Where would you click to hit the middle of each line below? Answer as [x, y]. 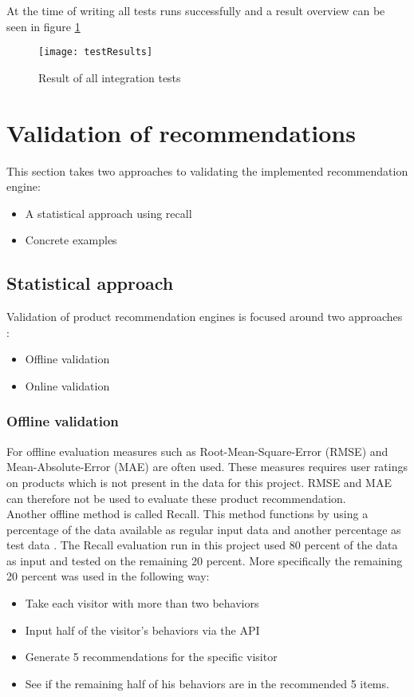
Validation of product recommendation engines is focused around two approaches [205, 317]
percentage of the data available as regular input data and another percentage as [204, 529]
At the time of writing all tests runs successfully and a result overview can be [196, 10]
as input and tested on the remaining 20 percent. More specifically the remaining [205, 560]
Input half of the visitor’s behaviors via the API [142, 630]
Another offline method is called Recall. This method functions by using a [187, 514]
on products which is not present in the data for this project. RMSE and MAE [199, 482]
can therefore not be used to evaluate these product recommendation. [176, 498]
